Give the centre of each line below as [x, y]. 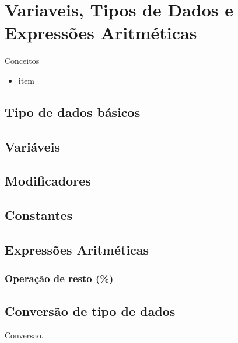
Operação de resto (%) [59, 278]
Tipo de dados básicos [73, 112]
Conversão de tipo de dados [90, 311]
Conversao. [24, 335]
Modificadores [48, 181]
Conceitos [22, 61]
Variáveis [33, 146]
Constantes [39, 215]
